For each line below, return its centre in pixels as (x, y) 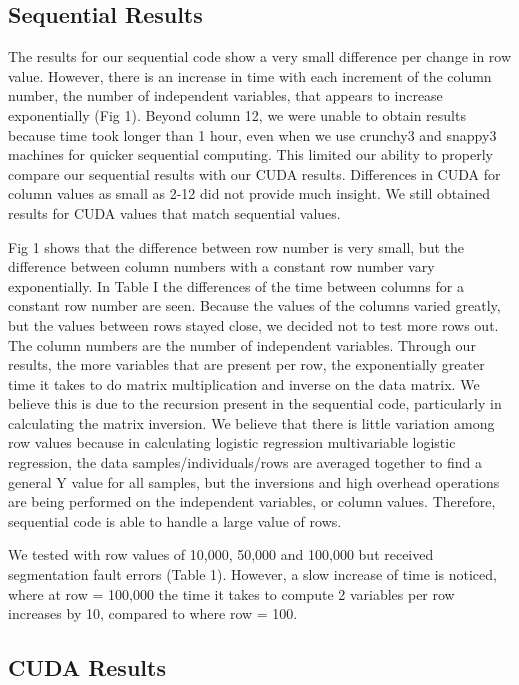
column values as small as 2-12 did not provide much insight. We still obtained (249, 193)
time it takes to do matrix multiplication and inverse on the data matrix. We (244, 383)
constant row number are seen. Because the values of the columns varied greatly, (254, 305)
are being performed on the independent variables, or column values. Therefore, (252, 501)
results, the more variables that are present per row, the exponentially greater (246, 364)
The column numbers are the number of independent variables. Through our (242, 344)
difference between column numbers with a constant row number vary (221, 266)
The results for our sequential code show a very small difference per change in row (260, 56)
